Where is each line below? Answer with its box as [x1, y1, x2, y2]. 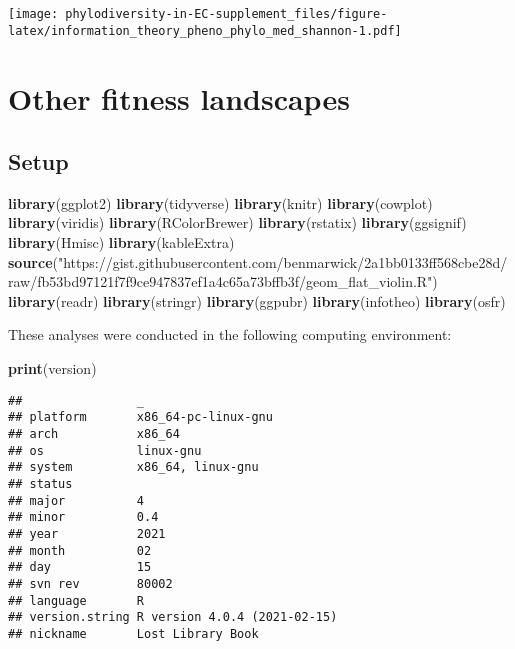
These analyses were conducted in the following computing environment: [8, 324, 452, 345]
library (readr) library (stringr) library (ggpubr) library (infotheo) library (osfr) [8, 290, 506, 311]
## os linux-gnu [8, 443, 202, 458]
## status [8, 476, 73, 491]
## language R [8, 593, 145, 608]
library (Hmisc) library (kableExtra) [8, 232, 235, 253]
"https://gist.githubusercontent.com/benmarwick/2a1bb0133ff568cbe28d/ [57, 251, 508, 272]
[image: [8, 7, 59, 21]
